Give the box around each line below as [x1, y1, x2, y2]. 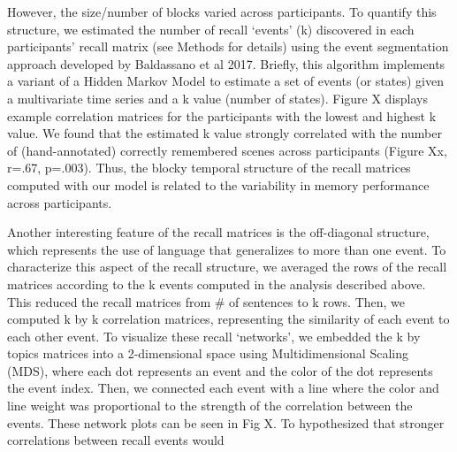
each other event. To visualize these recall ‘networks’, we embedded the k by [7, 326, 421, 345]
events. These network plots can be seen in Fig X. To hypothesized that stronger [7, 413, 445, 432]
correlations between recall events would [7, 431, 225, 449]
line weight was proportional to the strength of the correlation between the [7, 396, 413, 415]
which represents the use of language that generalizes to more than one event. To [7, 240, 446, 258]
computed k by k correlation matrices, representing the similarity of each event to [7, 310, 450, 328]
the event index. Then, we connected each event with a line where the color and [7, 379, 439, 397]
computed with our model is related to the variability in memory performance [7, 175, 430, 194]
